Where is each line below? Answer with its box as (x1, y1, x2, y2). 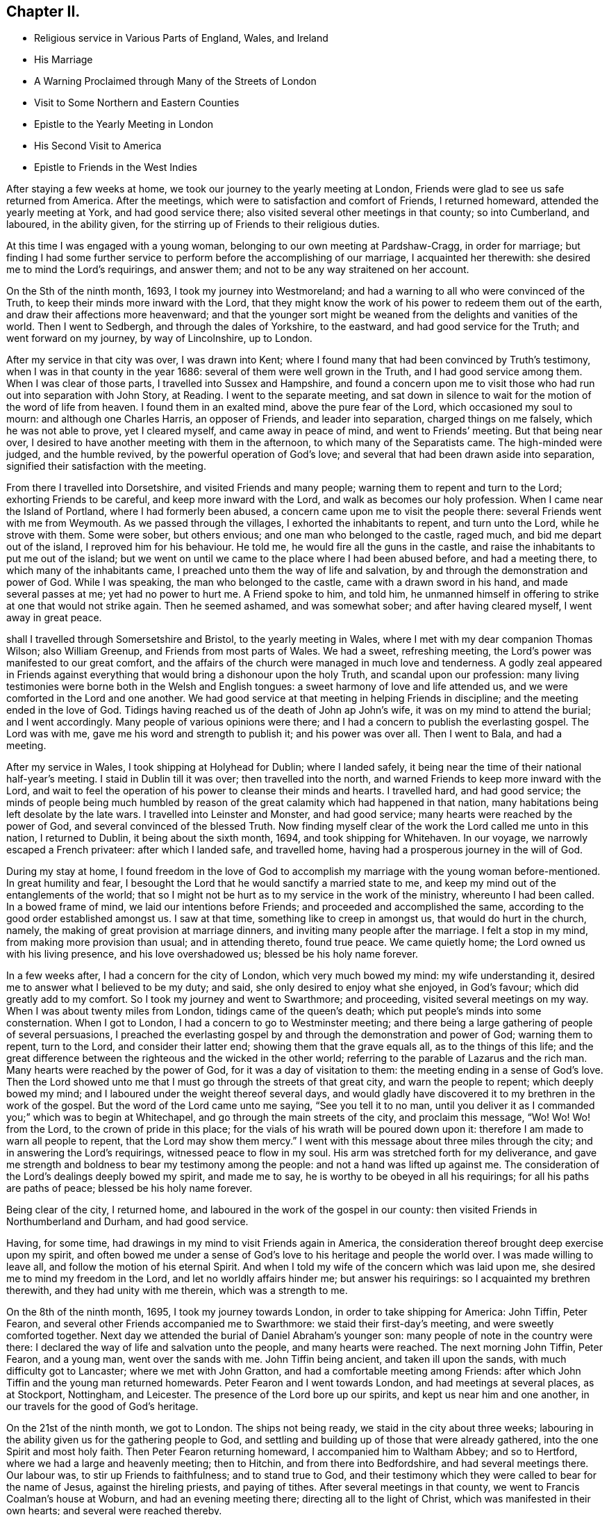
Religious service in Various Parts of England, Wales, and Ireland (34, 32, 328, 44)
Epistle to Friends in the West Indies (34, 161, 197, 174)
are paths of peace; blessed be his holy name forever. (6, 1182, 253, 1195)
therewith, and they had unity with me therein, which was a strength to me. (6, 1284, 348, 1297)
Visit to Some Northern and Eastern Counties (34, 97, 240, 109)
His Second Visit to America (34, 140, 162, 152)
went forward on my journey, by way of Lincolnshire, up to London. (6, 332, 312, 345)
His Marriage (34, 54, 93, 66)
